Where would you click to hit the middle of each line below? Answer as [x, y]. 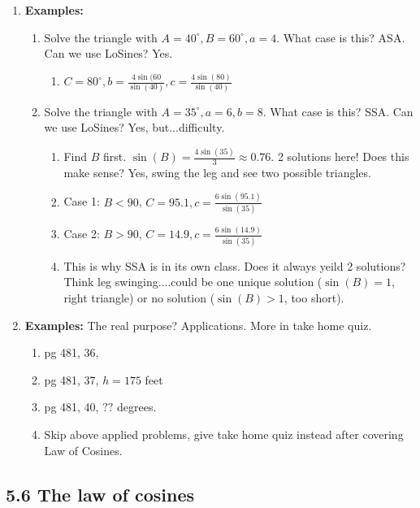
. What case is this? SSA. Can [338, 111]
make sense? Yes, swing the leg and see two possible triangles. [217, 172]
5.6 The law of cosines [100, 494]
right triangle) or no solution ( [139, 297]
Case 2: [82, 234]
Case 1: [82, 201]
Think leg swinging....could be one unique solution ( [193, 282]
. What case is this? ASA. [341, 37]
